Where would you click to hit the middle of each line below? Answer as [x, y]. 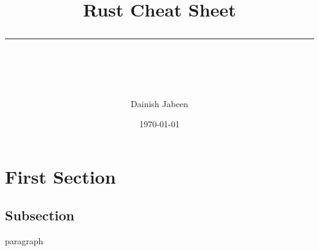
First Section [60, 176]
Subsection [40, 215]
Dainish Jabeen [159, 103]
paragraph [24, 241]
